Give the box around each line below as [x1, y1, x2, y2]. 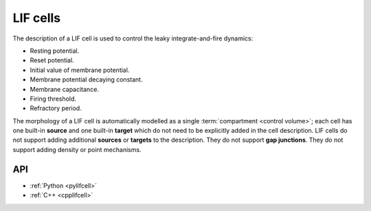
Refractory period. [30, 104, 82, 112]
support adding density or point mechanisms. [12, 145, 142, 153]
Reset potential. [30, 56, 75, 64]
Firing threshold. [30, 95, 77, 103]
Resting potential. [30, 47, 80, 55]
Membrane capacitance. [30, 85, 100, 93]
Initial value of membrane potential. [30, 66, 130, 74]
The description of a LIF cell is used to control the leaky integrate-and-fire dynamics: [12, 34, 254, 42]
